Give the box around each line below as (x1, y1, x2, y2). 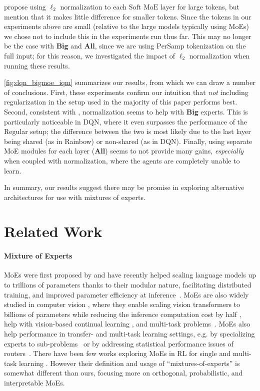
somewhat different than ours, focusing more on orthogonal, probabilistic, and (4, 367, 243, 378)
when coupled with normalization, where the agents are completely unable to (4, 155, 240, 165)
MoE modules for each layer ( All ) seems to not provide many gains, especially (4, 145, 244, 156)
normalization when (189, 50, 250, 60)
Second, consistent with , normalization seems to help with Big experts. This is (4, 106, 248, 116)
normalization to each (60, 1, 127, 11)
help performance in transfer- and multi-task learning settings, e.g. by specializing (4, 328, 255, 339)
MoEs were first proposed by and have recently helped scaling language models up (4, 269, 256, 280)
